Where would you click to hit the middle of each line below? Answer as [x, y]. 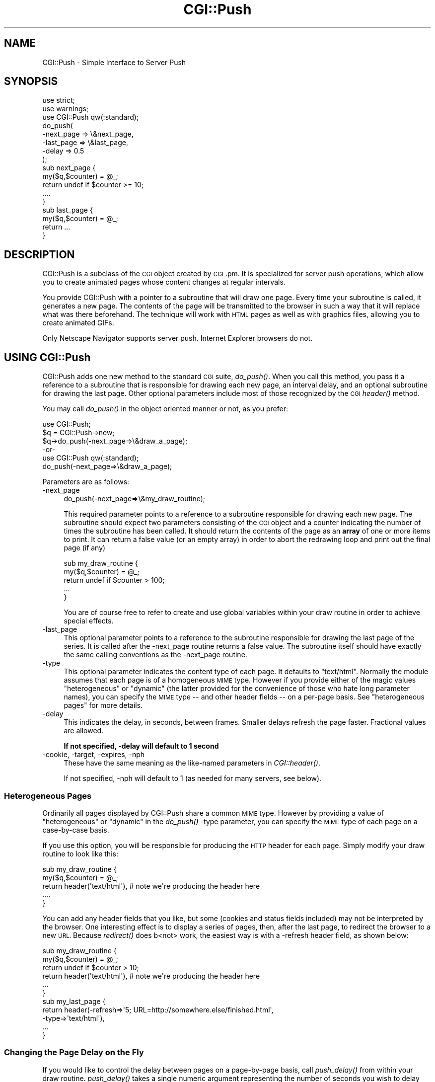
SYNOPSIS [31, 81]
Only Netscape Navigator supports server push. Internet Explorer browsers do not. [178, 338]
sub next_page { [69, 168]
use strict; [59, 100]
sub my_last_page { [74, 1001]
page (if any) [85, 548]
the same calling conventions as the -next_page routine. [155, 655]
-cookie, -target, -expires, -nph [94, 755]
